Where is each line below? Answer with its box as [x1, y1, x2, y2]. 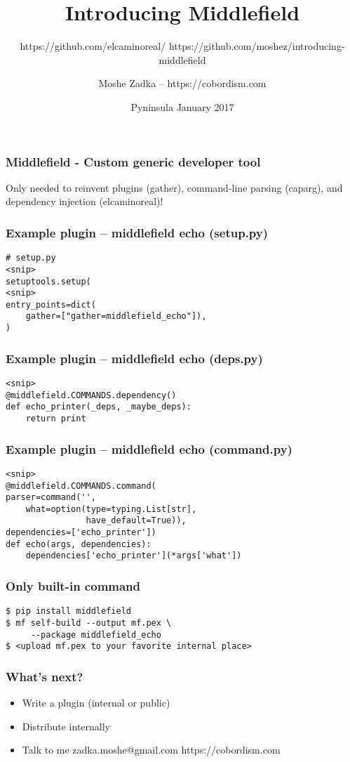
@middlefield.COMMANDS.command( [6, 480, 156, 491]
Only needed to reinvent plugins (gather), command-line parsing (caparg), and [6, 180, 343, 195]
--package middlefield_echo [30, 629, 161, 640]
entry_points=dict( [6, 299, 96, 310]
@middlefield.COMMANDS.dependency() [6, 390, 177, 400]
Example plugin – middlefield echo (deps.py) [6, 349, 263, 367]
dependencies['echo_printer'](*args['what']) [25, 551, 242, 561]
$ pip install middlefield [6, 606, 131, 617]
